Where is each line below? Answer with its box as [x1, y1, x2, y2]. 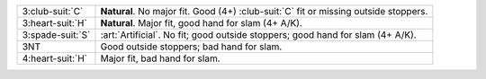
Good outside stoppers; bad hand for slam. [100, 40, 283, 53]
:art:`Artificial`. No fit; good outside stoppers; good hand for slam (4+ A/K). [100, 29, 418, 40]
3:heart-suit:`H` [22, 17, 87, 29]
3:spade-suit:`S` [22, 29, 91, 40]
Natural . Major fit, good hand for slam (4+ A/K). [100, 17, 303, 29]
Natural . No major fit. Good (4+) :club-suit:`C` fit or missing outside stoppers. [100, 5, 428, 17]
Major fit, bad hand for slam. [100, 52, 220, 65]
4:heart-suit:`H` [22, 52, 88, 65]
